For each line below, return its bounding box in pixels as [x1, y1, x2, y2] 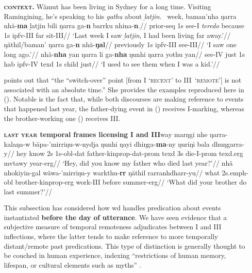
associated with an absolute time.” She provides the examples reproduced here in [4, 84, 244, 94]
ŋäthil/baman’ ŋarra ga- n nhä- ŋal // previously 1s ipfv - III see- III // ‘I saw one [4, 39, 236, 50]
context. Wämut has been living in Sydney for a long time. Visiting [4, 1, 211, 11]
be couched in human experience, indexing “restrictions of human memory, [4, 250, 226, 260]
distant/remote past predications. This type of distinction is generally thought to [4, 240, 245, 251]
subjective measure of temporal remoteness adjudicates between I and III [4, 222, 221, 232]
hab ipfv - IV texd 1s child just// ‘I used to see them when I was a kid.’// [4, 58, 220, 68]
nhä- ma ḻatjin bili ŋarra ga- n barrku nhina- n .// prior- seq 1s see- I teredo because [4, 20, 245, 31]
